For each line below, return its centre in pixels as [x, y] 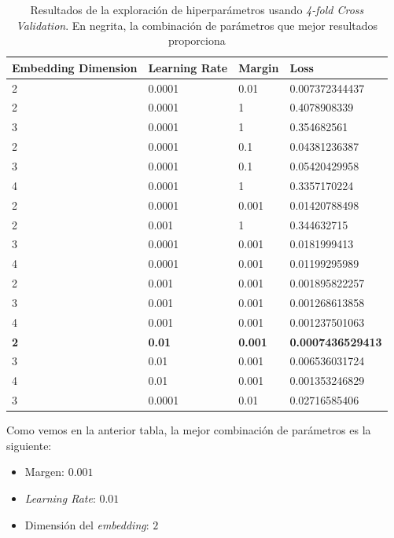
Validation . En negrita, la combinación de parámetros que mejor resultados [197, 25]
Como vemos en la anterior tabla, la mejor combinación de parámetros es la [189, 430]
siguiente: [29, 445]
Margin [259, 67]
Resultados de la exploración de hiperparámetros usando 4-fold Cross [197, 9]
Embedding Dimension [75, 67]
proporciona [197, 40]
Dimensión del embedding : [87, 524]
